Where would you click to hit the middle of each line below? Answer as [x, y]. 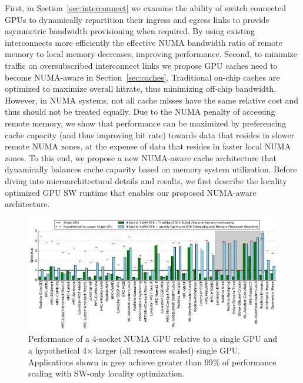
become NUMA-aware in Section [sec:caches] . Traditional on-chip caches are [142, 77]
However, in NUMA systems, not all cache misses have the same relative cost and [152, 100]
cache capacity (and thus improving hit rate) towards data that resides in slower [150, 134]
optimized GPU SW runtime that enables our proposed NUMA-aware [131, 192]
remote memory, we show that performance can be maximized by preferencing [146, 123]
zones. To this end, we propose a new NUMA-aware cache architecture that [141, 157]
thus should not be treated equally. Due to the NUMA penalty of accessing [140, 111]
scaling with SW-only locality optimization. [106, 373]
